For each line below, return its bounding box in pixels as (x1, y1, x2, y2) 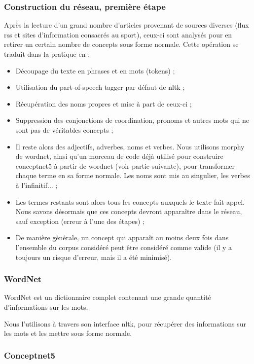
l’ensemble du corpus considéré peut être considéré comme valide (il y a (15, 242, 232, 252)
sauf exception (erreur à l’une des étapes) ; (15, 216, 145, 226)
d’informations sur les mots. (4, 301, 88, 312)
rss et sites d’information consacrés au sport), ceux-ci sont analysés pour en (4, 29, 232, 39)
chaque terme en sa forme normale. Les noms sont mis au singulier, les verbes (15, 170, 250, 181)
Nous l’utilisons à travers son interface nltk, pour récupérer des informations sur (4, 318, 246, 328)
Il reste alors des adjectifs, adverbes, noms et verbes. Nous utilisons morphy (15, 141, 245, 151)
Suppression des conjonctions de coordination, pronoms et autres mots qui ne (15, 115, 250, 125)
